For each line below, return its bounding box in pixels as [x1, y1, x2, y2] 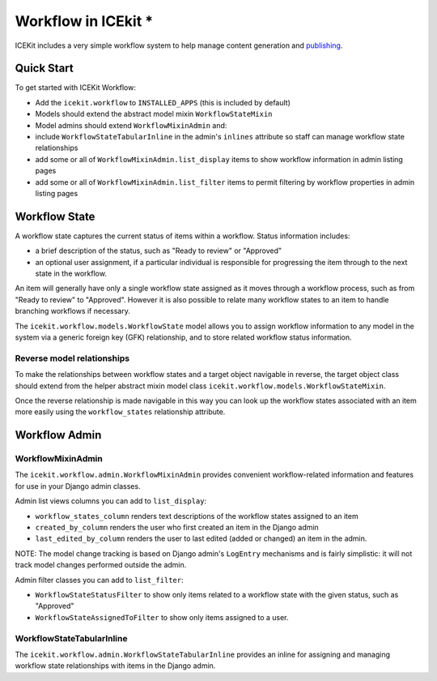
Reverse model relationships [15, 353, 129, 364]
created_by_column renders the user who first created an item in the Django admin [35, 523, 319, 533]
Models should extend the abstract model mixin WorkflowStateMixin [35, 109, 273, 119]
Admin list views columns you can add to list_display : [15, 496, 206, 506]
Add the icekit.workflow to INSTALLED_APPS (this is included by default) [35, 97, 291, 107]
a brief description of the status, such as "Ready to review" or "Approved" [35, 246, 282, 255]
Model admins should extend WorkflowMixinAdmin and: [35, 120, 227, 130]
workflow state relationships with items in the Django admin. [15, 661, 216, 670]
